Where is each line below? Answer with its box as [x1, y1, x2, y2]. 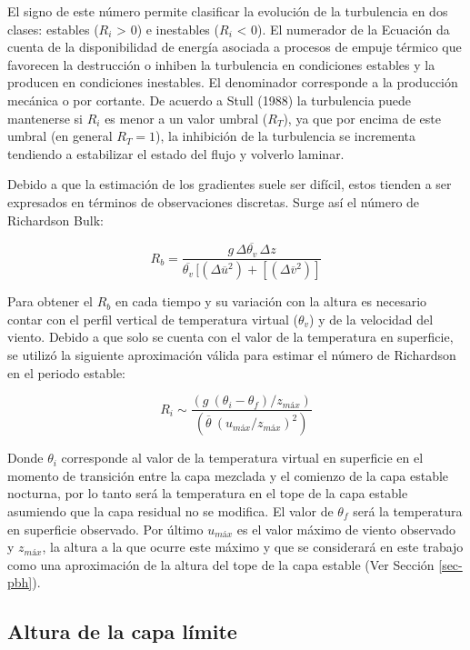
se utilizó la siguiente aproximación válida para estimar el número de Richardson [7, 345, 456, 365]
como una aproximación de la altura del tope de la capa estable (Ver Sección [7, 555, 435, 574]
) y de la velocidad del [309, 309, 434, 328]
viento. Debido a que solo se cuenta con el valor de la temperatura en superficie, [7, 327, 454, 346]
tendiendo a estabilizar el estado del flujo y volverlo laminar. [7, 144, 345, 163]
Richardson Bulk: [7, 210, 104, 229]
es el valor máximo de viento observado [236, 519, 455, 538]
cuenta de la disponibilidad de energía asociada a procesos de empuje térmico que [7, 37, 462, 56]
